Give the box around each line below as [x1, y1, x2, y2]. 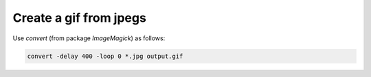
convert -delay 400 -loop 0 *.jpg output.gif [27, 52, 183, 60]
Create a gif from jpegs [12, 10, 147, 25]
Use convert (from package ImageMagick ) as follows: [12, 34, 166, 42]
